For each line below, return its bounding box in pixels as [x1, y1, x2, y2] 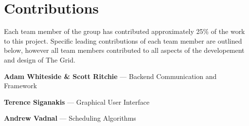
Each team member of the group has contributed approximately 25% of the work [4, 26, 245, 36]
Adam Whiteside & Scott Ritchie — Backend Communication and [4, 71, 217, 81]
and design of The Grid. [4, 54, 75, 64]
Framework [4, 80, 37, 91]
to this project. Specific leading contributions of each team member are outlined [4, 35, 242, 46]
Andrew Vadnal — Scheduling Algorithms [4, 113, 136, 123]
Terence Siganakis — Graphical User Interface [4, 96, 150, 107]
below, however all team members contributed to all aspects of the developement [4, 45, 245, 55]
